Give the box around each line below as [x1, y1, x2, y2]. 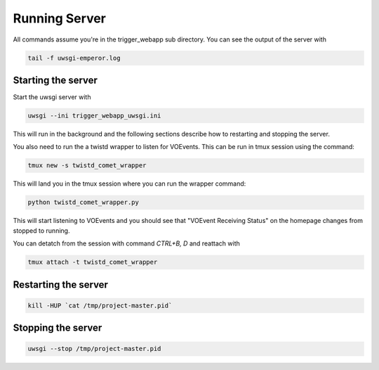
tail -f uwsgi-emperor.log [27, 53, 121, 62]
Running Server [13, 11, 107, 26]
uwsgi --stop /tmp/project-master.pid [27, 345, 161, 353]
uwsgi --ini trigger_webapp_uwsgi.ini [27, 112, 161, 120]
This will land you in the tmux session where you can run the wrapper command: [13, 179, 246, 188]
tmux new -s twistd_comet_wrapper [27, 162, 147, 170]
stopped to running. [13, 226, 70, 235]
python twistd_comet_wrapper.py [27, 198, 140, 207]
